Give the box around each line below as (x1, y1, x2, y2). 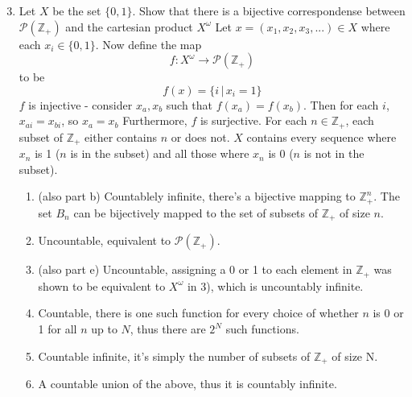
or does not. (171, 128, 230, 145)
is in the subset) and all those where (70, 145, 249, 162)
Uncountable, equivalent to (38, 232, 171, 249)
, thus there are (130, 320, 206, 337)
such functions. (225, 320, 299, 337)
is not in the (303, 145, 365, 162)
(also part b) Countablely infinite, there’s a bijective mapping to (38, 188, 356, 205)
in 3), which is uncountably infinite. (187, 277, 364, 294)
